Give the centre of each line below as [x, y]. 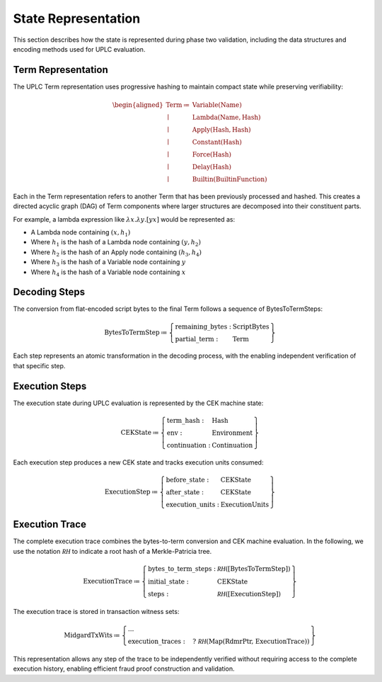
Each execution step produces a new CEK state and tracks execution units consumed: [138, 462]
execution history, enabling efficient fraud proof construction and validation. [124, 669]
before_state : [187, 479]
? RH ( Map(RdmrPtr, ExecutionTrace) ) [251, 641]
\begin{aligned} [138, 105]
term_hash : [185, 420]
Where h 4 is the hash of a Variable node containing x [108, 273]
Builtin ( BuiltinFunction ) [230, 180]
